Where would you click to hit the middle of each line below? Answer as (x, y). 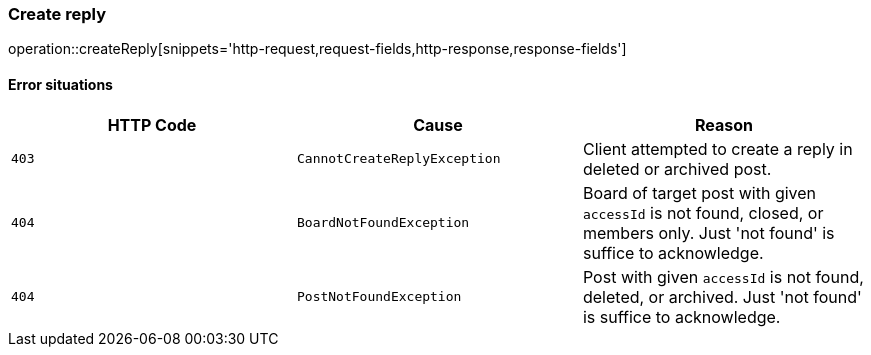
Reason (723, 124)
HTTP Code (152, 124)
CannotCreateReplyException (398, 159)
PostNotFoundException (379, 297)
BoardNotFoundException (383, 223)
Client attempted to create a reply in (717, 148)
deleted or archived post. (677, 168)
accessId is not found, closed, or (703, 212)
